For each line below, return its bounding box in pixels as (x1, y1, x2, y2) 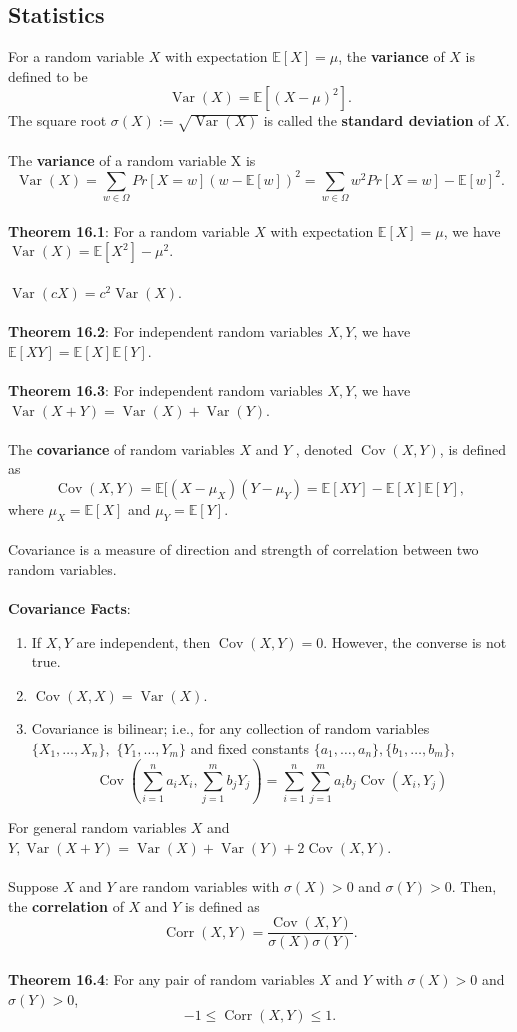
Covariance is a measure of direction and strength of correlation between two (8, 539, 479, 560)
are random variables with (119, 876, 280, 897)
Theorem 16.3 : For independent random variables (8, 379, 323, 400)
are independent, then (76, 631, 211, 652)
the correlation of (8, 895, 124, 916)
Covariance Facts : (8, 598, 131, 619)
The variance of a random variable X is (8, 149, 256, 170)
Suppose (8, 876, 59, 897)
